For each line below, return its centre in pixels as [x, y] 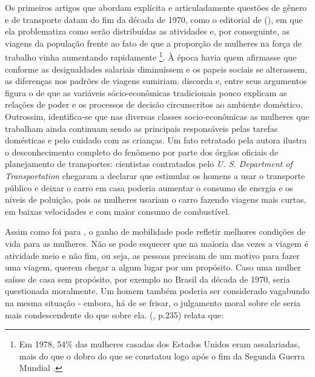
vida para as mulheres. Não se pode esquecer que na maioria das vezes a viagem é [157, 243]
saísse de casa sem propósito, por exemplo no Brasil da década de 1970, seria [148, 279]
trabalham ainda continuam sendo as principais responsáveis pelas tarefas [141, 128]
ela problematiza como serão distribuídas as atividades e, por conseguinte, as [148, 31]
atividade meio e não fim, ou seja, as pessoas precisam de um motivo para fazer [152, 255]
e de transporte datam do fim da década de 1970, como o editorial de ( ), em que [154, 19]
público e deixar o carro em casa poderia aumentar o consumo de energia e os [149, 187]
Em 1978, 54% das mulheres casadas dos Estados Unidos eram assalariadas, [160, 344]
